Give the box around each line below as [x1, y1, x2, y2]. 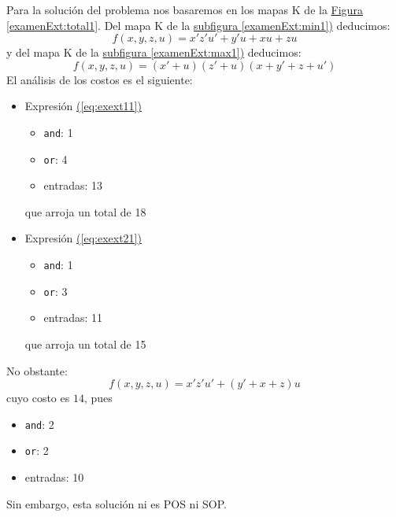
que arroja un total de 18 [24, 203, 146, 220]
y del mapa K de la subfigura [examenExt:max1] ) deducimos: [6, 44, 302, 61]
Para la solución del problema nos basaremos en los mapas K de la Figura [6, 2, 363, 17]
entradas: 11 [43, 309, 102, 326]
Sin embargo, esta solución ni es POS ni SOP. [6, 495, 227, 511]
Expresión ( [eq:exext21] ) [24, 230, 142, 246]
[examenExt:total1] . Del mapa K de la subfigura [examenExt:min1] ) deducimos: [6, 17, 390, 33]
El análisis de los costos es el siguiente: [6, 71, 193, 87]
